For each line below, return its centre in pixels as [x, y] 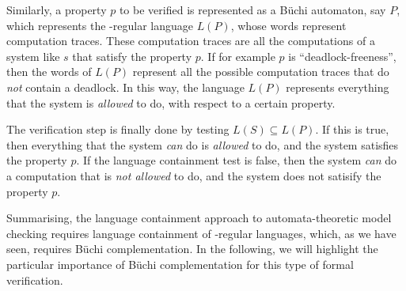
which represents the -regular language [100, 25]
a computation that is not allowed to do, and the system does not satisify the [194, 175]
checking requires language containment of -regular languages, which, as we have [201, 233]
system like [33, 56]
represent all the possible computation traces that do [261, 72]
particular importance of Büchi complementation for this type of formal [180, 264]
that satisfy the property [132, 56]
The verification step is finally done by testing [118, 129]
